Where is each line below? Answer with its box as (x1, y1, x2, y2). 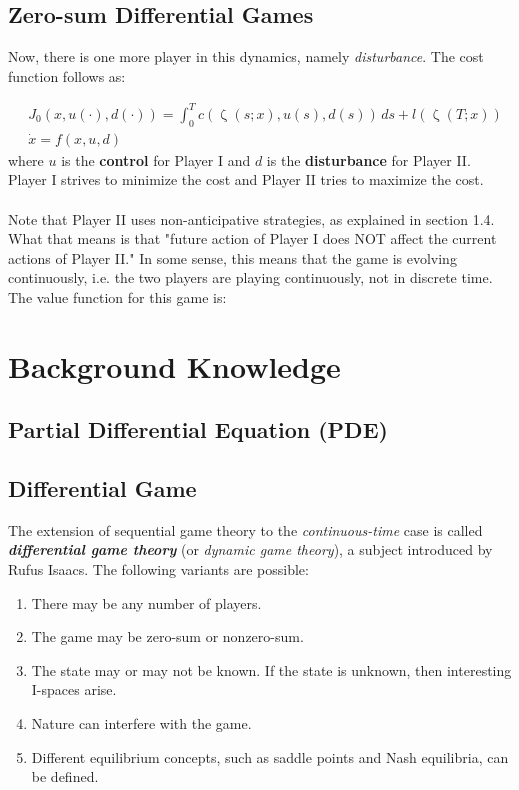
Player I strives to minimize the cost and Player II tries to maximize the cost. (8, 169, 484, 190)
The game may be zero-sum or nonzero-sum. (31, 626, 304, 647)
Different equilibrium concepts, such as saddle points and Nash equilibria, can (31, 746, 509, 767)
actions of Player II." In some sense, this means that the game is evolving (8, 247, 457, 268)
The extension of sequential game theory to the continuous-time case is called (8, 519, 483, 540)
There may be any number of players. (31, 592, 262, 613)
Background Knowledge (8, 345, 341, 386)
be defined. (31, 766, 99, 787)
